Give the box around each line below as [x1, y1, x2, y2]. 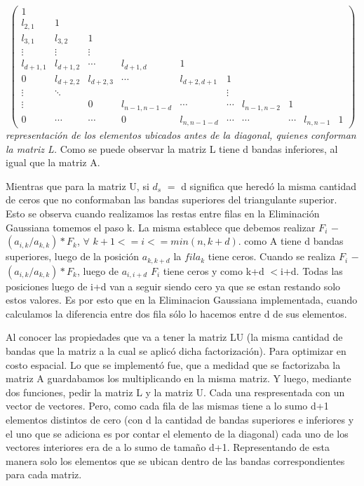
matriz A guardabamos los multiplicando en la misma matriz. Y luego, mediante [6, 371, 351, 386]
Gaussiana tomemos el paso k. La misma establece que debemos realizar [6, 220, 316, 234]
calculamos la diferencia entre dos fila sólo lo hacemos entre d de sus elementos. [6, 306, 347, 320]
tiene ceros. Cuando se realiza [208, 249, 336, 264]
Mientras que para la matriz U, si [6, 178, 149, 193]
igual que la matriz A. [6, 155, 100, 170]
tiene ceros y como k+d [163, 263, 264, 278]
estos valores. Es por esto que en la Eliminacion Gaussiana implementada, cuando [6, 292, 358, 307]
